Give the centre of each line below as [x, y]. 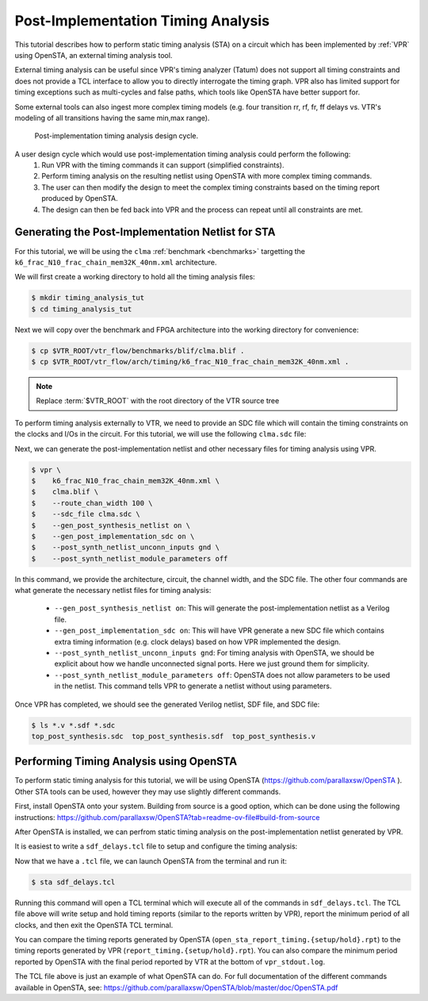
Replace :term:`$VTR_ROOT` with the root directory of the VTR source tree [158, 401]
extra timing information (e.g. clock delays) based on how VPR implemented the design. [197, 641]
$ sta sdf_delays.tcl [73, 882]
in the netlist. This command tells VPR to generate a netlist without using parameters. [193, 686]
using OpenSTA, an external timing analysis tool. [94, 55]
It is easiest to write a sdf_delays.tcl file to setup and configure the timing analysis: [156, 846]
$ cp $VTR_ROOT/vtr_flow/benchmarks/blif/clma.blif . [138, 350]
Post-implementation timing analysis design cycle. [117, 136]
